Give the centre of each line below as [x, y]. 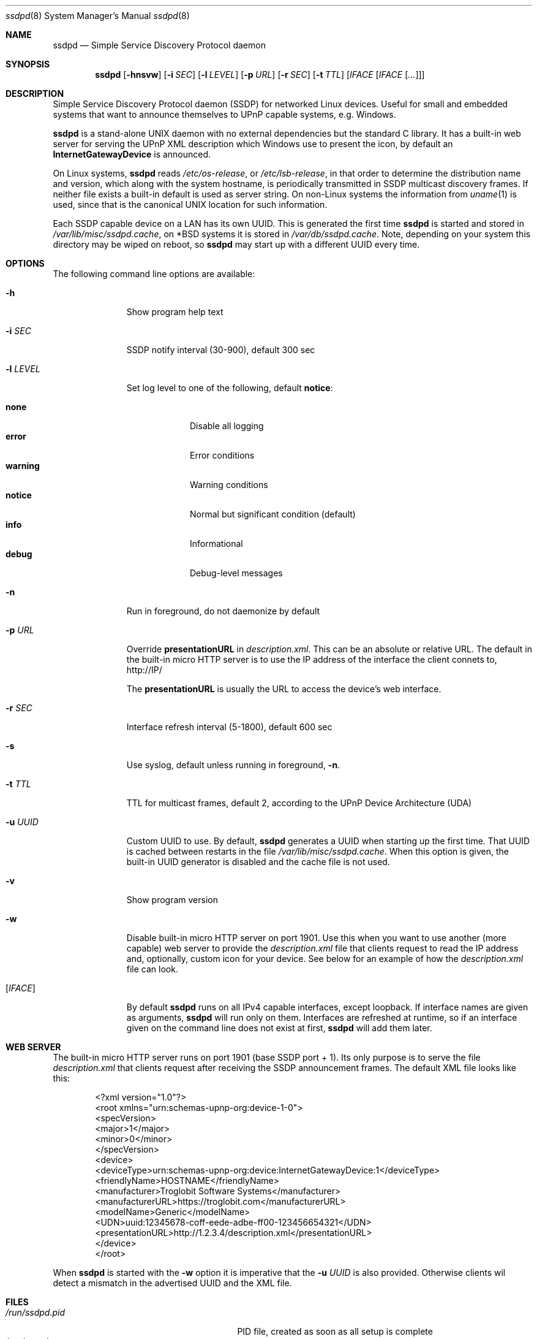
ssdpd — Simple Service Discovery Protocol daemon [159, 45]
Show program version [172, 900]
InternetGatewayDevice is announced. [132, 154]
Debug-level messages [236, 573]
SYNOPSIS [28, 64]
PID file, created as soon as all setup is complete [335, 1331]
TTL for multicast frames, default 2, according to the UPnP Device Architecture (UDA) [299, 803]
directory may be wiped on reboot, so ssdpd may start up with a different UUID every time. [236, 244]
